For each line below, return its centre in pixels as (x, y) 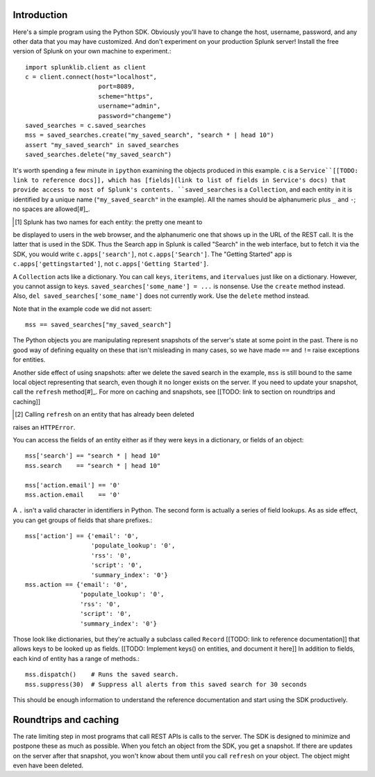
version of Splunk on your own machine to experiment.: (92, 51)
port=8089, (117, 86)
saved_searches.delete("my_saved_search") (99, 155)
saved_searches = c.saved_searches (86, 126)
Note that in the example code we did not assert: (82, 308)
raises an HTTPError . (44, 427)
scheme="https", (126, 96)
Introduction (40, 15)
